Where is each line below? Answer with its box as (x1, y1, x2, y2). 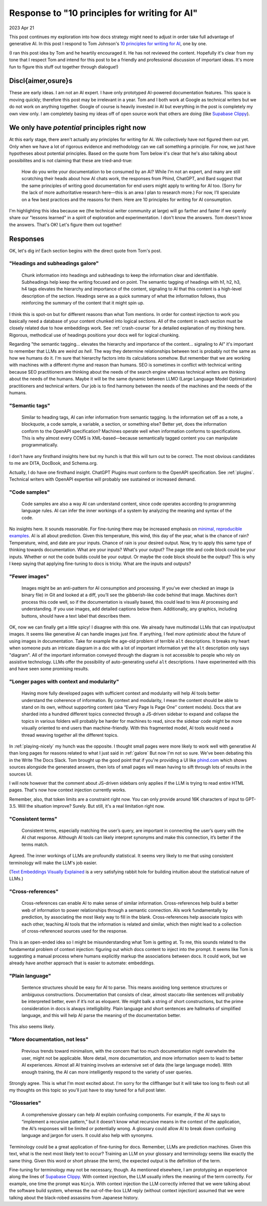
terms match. (21, 841, 49, 847)
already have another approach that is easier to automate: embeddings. (9, 960, 155, 966)
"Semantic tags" (9, 402, 50, 409)
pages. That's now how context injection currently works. (9, 787, 127, 793)
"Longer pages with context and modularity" (9, 678, 119, 685)
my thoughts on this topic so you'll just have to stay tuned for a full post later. (9, 1087, 166, 1093)
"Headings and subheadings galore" (9, 260, 99, 267)
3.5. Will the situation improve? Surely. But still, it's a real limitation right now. (9, 803, 165, 809)
